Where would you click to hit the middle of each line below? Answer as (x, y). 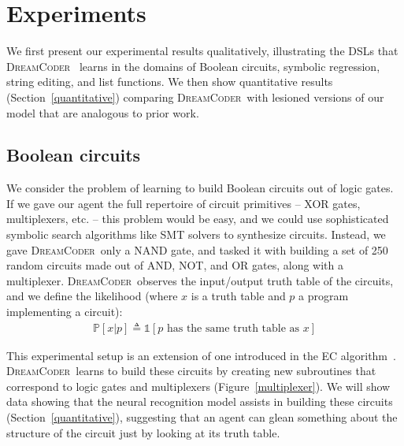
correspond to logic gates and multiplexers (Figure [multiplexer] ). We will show (198, 386)
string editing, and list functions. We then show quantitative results (170, 82)
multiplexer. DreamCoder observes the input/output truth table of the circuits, (200, 280)
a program (324, 296)
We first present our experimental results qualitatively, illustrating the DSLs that (202, 51)
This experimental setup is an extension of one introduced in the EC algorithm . (201, 355)
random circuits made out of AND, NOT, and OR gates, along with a (175, 265)
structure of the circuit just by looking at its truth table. (143, 432)
